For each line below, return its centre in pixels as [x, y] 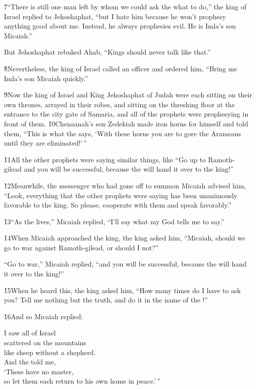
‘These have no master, [39, 371]
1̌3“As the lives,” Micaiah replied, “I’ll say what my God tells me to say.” [114, 221]
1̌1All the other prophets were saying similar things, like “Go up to [105, 159]
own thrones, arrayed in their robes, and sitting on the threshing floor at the [119, 104]
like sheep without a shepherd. [50, 352]
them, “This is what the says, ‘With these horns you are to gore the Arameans [123, 133]
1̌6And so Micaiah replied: [44, 316]
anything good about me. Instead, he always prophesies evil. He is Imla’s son [120, 26]
